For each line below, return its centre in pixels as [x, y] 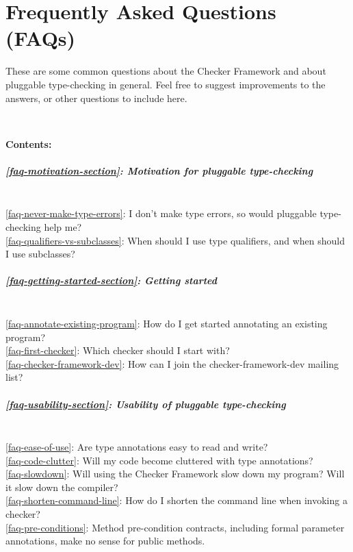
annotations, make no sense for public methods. [105, 541]
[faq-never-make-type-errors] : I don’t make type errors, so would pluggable [161, 213]
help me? [63, 227]
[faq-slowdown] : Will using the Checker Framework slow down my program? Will [175, 474]
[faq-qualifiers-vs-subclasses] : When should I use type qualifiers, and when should [175, 240]
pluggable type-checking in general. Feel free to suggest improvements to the [166, 84]
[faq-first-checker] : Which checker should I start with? [118, 350]
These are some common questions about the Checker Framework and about [166, 71]
